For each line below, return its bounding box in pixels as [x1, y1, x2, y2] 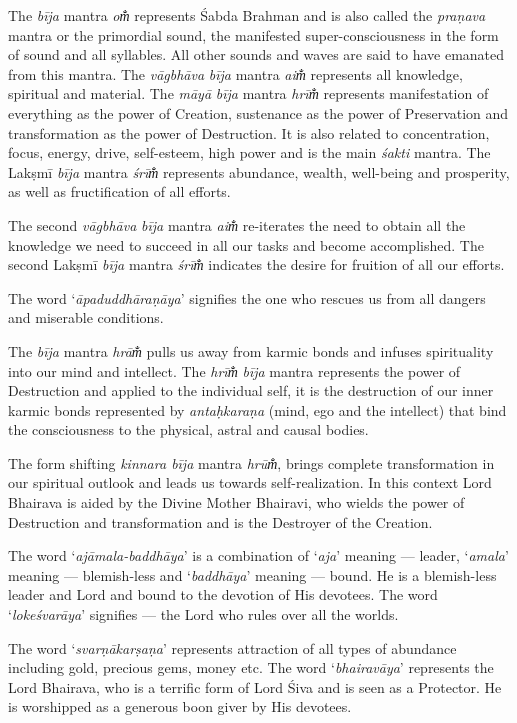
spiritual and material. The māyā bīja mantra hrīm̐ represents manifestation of [8, 83, 489, 104]
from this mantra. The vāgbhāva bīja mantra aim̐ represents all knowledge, [8, 63, 463, 84]
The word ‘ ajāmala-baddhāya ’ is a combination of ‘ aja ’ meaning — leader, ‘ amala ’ [8, 545, 509, 566]
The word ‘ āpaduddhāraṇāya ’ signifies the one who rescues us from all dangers [8, 287, 486, 308]
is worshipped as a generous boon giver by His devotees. [8, 696, 352, 717]
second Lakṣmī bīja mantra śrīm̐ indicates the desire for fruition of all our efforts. [8, 254, 505, 275]
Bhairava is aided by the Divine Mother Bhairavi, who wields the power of [8, 492, 465, 513]
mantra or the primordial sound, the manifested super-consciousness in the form [8, 24, 499, 45]
